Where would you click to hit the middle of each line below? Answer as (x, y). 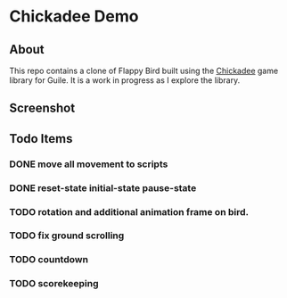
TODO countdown (49, 260)
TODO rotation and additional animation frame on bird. (129, 211)
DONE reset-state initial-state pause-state (103, 187)
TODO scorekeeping (54, 284)
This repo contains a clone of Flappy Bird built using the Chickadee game (144, 70)
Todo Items (41, 139)
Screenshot (42, 108)
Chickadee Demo (74, 17)
